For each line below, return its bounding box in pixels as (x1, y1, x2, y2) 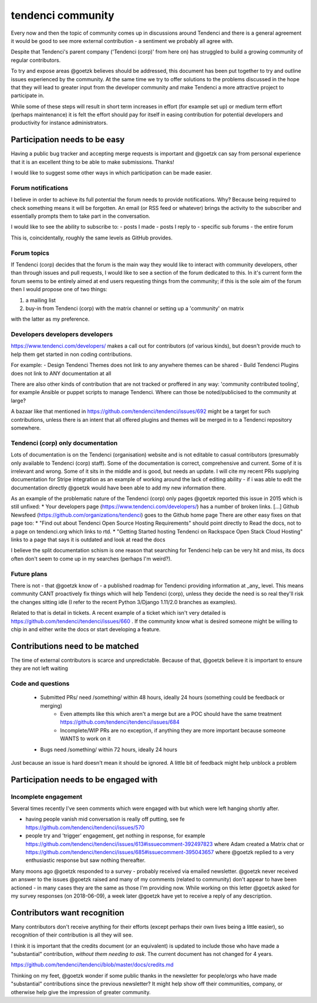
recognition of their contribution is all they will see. (11, 931, 133, 938)
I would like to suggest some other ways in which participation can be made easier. (11, 169, 213, 176)
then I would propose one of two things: (11, 286, 108, 293)
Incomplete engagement (11, 792, 83, 801)
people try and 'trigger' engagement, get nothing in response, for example (25, 832, 205, 839)
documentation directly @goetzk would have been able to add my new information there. (11, 484, 226, 491)
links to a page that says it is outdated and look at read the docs (11, 536, 166, 544)
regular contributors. (11, 56, 61, 64)
